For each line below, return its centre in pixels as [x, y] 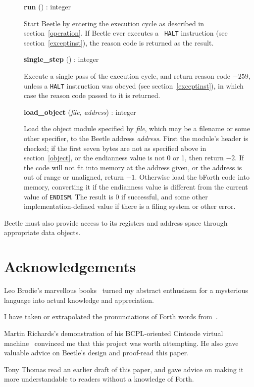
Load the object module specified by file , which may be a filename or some [137, 128]
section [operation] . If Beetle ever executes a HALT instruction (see [126, 33]
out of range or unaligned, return [74, 177]
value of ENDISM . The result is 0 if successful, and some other [116, 196]
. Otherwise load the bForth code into [192, 177]
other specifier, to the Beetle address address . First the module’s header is [136, 138]
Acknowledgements [70, 266]
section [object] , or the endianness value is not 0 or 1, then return [124, 158]
